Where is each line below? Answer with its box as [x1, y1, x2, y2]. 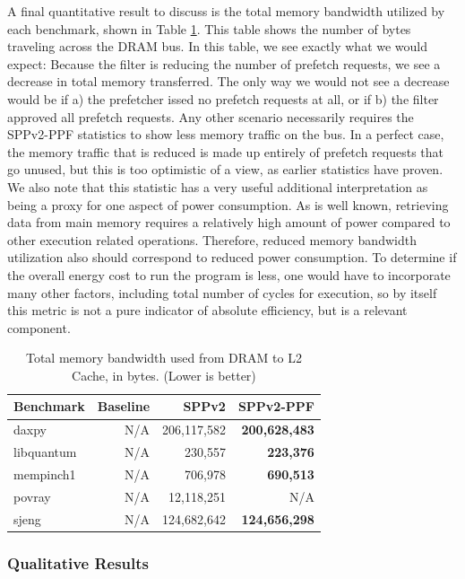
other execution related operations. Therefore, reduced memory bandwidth [7, 230, 417, 249]
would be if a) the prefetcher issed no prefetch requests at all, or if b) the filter [7, 89, 439, 108]
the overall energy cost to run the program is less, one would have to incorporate [7, 265, 451, 284]
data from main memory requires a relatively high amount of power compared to [7, 213, 451, 232]
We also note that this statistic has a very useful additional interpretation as [7, 177, 428, 196]
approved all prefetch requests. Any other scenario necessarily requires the [7, 107, 414, 126]
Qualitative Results [7, 551, 150, 574]
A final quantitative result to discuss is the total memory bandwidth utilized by [7, 2, 445, 20]
